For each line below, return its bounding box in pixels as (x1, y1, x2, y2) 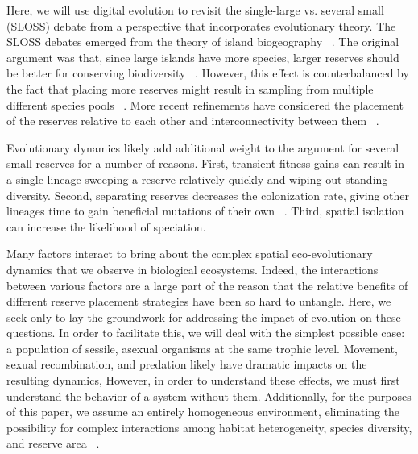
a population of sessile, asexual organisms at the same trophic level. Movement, (6, 339, 398, 356)
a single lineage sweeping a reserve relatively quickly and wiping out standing (6, 170, 388, 187)
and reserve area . (6, 435, 100, 452)
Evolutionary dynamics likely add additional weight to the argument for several (6, 139, 399, 156)
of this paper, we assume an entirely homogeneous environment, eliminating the (6, 403, 400, 420)
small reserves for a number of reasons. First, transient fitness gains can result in (6, 155, 405, 172)
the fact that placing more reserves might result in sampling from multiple (6, 80, 374, 97)
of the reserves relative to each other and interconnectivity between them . (6, 112, 379, 129)
